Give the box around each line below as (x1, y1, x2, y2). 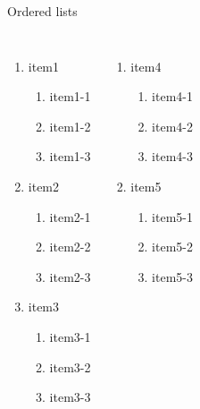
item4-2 (152, 116, 193, 135)
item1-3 (49, 147, 91, 166)
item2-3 (49, 267, 91, 285)
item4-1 (152, 87, 193, 106)
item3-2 (49, 357, 91, 376)
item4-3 (152, 147, 193, 166)
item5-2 (152, 237, 193, 256)
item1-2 (49, 116, 91, 135)
